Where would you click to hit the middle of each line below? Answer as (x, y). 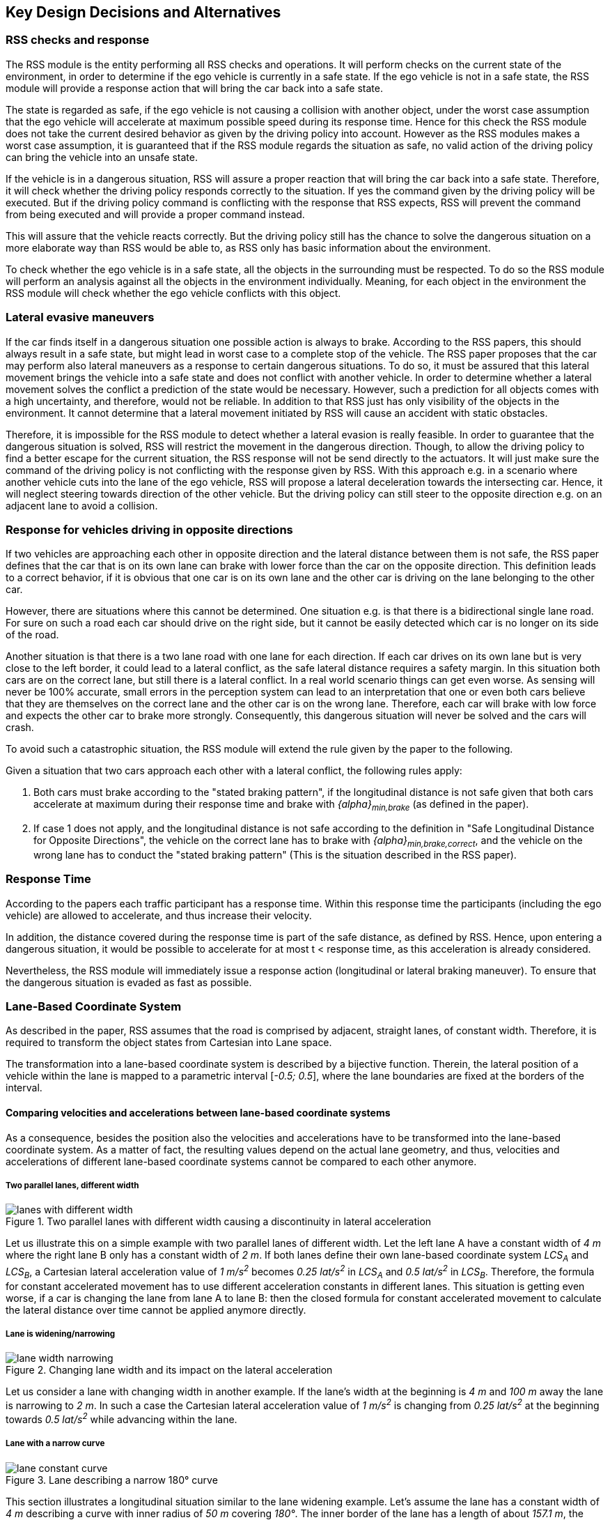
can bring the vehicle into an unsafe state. (102, 157)
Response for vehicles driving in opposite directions (149, 529)
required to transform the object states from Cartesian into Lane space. (169, 1043)
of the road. (32, 635)
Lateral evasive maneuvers (80, 317)
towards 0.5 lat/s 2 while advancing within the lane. (122, 1418)
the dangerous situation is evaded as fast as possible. (129, 982)
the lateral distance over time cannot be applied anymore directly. (156, 1310)
